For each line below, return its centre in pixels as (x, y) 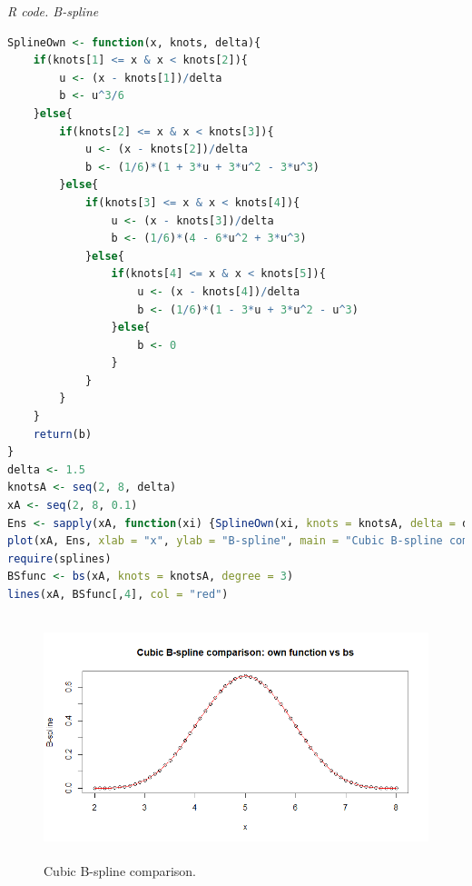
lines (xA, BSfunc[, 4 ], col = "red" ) (118, 594)
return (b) (63, 434)
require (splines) (59, 558)
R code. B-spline (53, 11)
